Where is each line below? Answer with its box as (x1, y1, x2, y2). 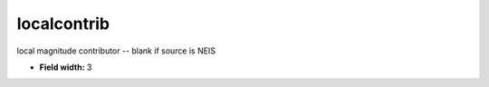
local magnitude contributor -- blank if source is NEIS (16, 45, 216, 56)
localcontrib (16, 14, 110, 34)
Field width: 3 (39, 62, 92, 72)
